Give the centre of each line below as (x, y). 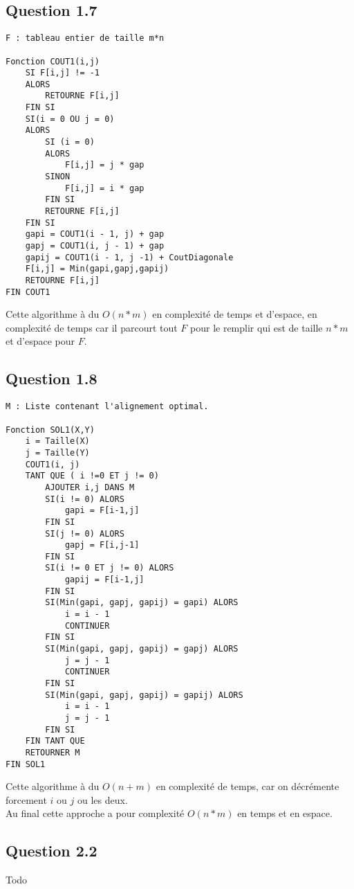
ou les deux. (102, 799)
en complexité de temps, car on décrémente (248, 786)
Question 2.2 (52, 851)
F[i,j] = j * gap (104, 165)
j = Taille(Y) (57, 452)
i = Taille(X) (57, 441)
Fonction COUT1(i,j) (53, 61)
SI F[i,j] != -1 (63, 73)
